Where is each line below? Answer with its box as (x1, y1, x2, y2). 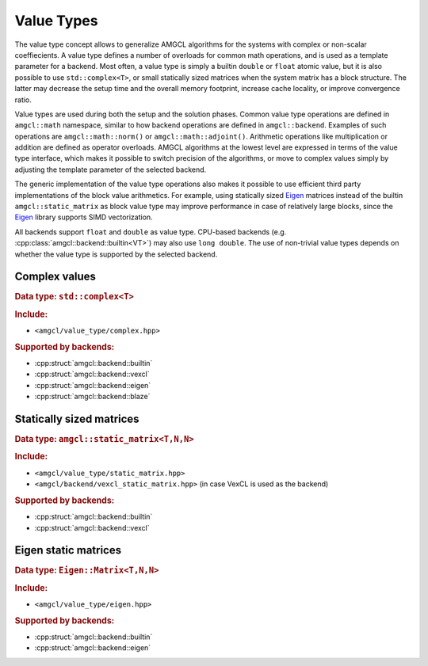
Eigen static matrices (14, 543, 122, 558)
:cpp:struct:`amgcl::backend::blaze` (34, 392, 151, 402)
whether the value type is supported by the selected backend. (14, 249, 218, 259)
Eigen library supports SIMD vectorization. (14, 212, 154, 222)
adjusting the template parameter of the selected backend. (14, 165, 207, 174)
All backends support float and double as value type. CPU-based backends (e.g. (14, 226, 287, 237)
